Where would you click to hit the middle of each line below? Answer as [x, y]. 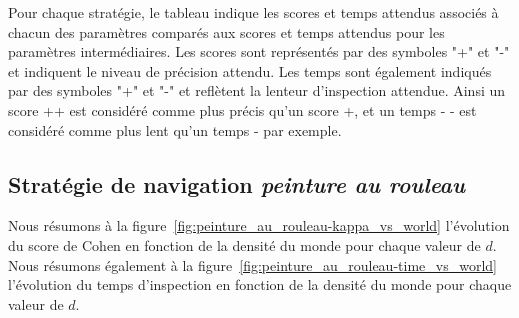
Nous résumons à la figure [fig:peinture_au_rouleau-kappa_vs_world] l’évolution [259, 225]
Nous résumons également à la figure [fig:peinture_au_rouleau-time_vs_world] [252, 264]
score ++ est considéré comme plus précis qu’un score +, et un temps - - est [242, 109]
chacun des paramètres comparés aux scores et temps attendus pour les [226, 31]
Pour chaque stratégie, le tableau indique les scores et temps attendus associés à [253, 12]
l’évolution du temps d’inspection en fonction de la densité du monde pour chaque [260, 284]
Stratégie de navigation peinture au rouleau [237, 183]
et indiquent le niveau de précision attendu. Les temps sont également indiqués [250, 70]
